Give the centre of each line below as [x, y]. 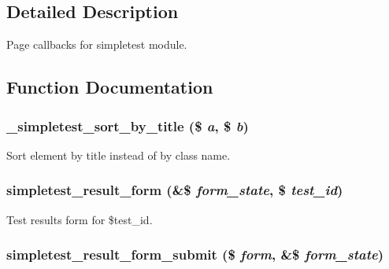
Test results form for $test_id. [80, 219]
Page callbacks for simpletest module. [97, 44]
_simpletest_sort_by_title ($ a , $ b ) [128, 125]
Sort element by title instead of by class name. [119, 155]
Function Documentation [110, 87]
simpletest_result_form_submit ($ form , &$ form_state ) [195, 254]
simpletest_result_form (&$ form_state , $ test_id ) [175, 190]
